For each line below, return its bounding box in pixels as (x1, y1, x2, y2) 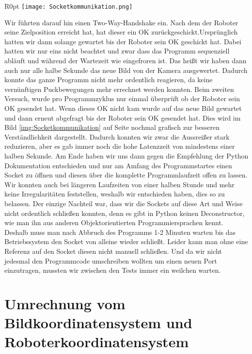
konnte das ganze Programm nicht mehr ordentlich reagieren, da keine (4, 74, 213, 85)
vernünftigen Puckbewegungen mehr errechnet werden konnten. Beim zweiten (4, 84, 234, 94)
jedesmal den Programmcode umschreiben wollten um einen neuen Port (4, 255, 217, 265)
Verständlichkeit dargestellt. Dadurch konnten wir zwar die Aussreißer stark (4, 131, 230, 142)
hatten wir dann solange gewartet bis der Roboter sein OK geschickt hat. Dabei (4, 36, 241, 46)
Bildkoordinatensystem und (4, 313, 192, 333)
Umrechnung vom (4, 293, 126, 313)
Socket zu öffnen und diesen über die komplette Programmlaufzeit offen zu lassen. (4, 170, 248, 180)
